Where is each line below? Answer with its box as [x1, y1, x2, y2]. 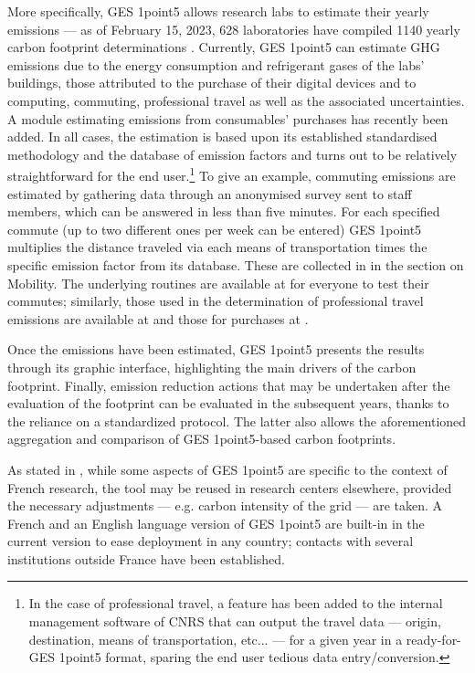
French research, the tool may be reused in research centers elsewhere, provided [7, 478, 452, 497]
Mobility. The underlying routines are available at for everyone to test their [7, 273, 429, 292]
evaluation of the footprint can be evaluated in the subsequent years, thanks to [7, 394, 449, 413]
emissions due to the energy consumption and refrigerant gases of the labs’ [7, 55, 425, 74]
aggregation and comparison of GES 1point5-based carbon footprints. [7, 429, 396, 448]
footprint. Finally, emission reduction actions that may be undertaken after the [7, 375, 450, 394]
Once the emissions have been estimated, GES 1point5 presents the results [7, 340, 425, 359]
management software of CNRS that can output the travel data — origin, [28, 612, 441, 631]
